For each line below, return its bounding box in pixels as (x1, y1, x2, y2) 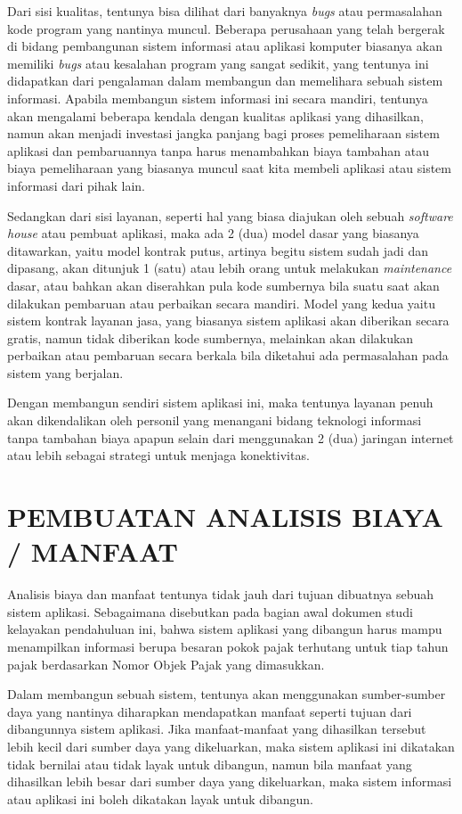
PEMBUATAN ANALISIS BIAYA (7, 498, 443, 535)
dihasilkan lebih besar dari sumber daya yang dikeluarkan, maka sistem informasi (7, 772, 452, 791)
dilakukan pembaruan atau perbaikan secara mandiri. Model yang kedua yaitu (7, 293, 435, 312)
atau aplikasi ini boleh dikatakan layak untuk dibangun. (7, 789, 313, 808)
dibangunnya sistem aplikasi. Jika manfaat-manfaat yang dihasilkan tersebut (7, 719, 426, 738)
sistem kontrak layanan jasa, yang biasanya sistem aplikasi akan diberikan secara (7, 311, 450, 330)
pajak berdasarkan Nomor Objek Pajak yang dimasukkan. (7, 654, 325, 673)
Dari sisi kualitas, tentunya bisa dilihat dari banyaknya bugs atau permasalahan (7, 2, 442, 20)
